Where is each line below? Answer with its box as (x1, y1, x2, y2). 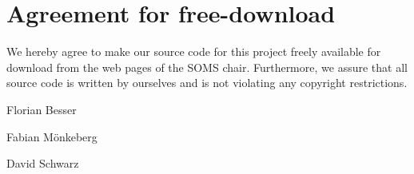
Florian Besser (6, 101, 77, 117)
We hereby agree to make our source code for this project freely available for (6, 43, 381, 60)
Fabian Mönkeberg (6, 128, 98, 144)
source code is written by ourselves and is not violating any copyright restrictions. (6, 74, 408, 91)
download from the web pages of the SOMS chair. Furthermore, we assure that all (6, 58, 408, 75)
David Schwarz (6, 155, 79, 172)
